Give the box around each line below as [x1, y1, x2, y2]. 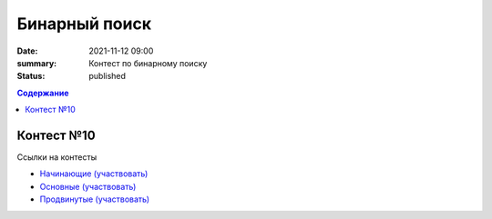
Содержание [16, 87, 69, 98]
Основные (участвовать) [39, 181, 137, 192]
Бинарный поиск [16, 14, 152, 34]
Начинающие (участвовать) [39, 168, 149, 179]
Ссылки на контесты [16, 152, 97, 163]
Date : [16, 45, 38, 56]
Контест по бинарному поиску [88, 57, 208, 68]
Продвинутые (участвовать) [39, 194, 150, 204]
